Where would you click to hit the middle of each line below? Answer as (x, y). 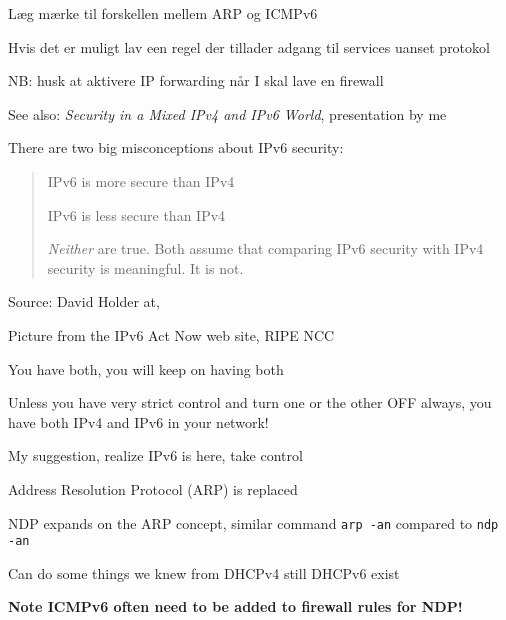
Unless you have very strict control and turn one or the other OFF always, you (250, 402)
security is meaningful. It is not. (145, 267)
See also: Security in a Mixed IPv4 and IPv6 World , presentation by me (227, 113)
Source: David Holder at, (84, 301)
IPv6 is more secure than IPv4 (141, 180)
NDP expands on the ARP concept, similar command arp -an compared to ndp (253, 522)
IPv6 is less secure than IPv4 (136, 214)
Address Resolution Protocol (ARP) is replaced (153, 488)
